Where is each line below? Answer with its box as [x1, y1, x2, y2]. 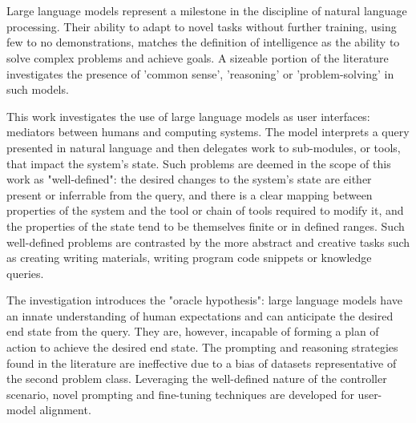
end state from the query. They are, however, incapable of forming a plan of [6, 323, 379, 340]
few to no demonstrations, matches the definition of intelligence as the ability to [6, 34, 400, 50]
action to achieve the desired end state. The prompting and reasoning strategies [6, 339, 398, 356]
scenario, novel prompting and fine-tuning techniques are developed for [6, 385, 354, 402]
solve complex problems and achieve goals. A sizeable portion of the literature [6, 49, 389, 66]
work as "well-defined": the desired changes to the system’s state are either [6, 171, 372, 187]
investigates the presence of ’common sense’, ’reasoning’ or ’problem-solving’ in [6, 65, 394, 82]
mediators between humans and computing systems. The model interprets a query [6, 123, 410, 140]
